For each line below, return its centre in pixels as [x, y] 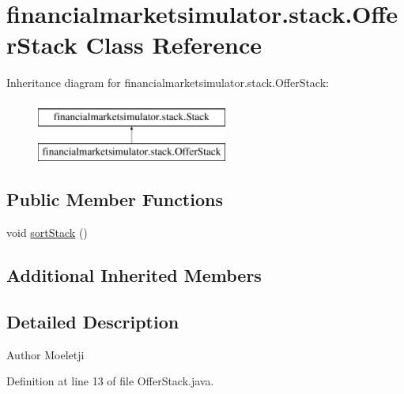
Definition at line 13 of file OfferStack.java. [110, 381]
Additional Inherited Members [134, 275]
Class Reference [174, 45]
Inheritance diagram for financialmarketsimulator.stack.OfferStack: [168, 83]
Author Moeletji [45, 354]
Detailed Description [93, 322]
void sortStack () [47, 233]
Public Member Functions [115, 199]
